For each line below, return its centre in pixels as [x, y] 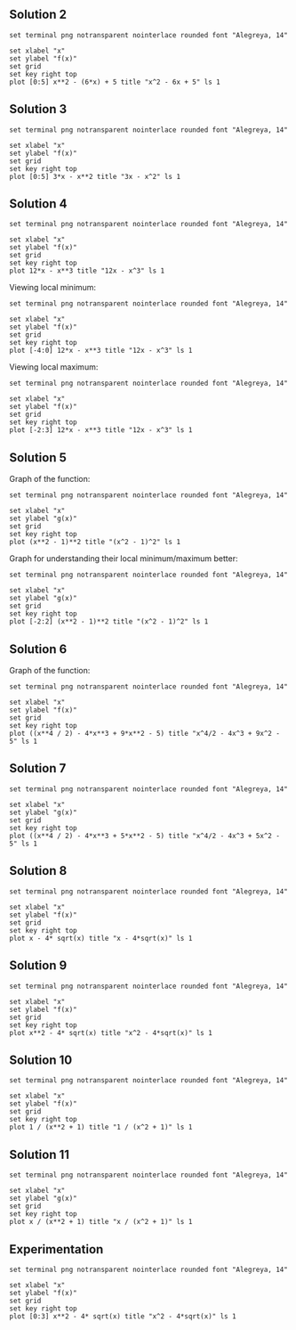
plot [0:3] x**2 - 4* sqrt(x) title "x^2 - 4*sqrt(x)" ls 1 [123, 1316]
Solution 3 [38, 109]
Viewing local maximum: [54, 367]
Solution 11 [39, 1154]
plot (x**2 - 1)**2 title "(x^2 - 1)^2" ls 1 [95, 543]
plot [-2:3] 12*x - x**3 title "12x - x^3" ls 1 [101, 430]
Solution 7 [38, 768]
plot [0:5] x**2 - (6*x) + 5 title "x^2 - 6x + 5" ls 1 [115, 82]
